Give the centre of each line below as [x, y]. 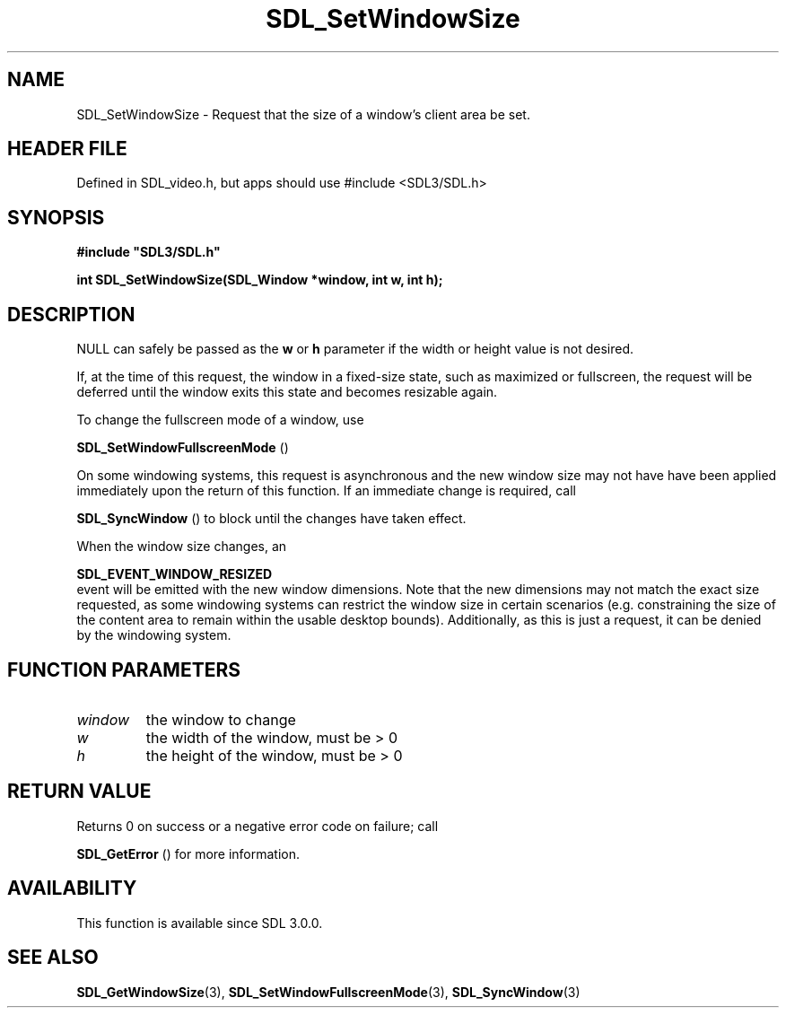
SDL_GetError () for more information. [188, 853]
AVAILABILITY [72, 888]
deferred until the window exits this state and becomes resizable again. [287, 392]
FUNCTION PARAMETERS [124, 669]
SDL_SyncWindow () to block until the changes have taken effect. [271, 519]
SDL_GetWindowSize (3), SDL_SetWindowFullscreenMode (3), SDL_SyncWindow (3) [328, 992]
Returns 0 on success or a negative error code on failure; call [258, 826]
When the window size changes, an [182, 547]
